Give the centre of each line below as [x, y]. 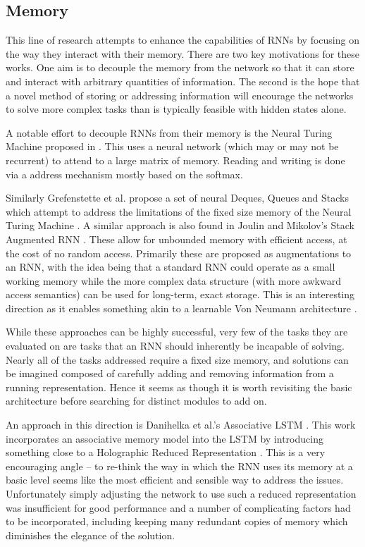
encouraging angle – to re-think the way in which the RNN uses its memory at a [179, 466]
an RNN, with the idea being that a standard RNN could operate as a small [171, 267]
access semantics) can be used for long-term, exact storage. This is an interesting [180, 294]
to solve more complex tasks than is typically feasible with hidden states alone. [176, 109]
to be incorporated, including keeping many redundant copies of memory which [177, 521]
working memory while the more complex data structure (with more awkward [173, 280]
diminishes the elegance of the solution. [91, 535]
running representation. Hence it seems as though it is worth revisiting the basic [179, 387]
